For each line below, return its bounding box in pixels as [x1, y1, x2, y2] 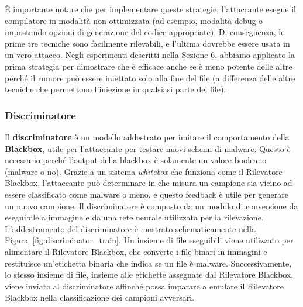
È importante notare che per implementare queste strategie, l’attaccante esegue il [5, 3, 296, 15]
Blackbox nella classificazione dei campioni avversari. [5, 291, 195, 303]
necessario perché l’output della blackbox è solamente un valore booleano [5, 154, 267, 166]
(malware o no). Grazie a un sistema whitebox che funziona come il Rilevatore [5, 165, 283, 177]
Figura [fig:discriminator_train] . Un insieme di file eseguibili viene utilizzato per [5, 234, 294, 246]
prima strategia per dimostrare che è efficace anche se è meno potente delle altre [5, 60, 292, 72]
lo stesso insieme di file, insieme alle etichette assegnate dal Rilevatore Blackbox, [5, 268, 294, 281]
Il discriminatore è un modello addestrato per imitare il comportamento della [5, 130, 290, 143]
